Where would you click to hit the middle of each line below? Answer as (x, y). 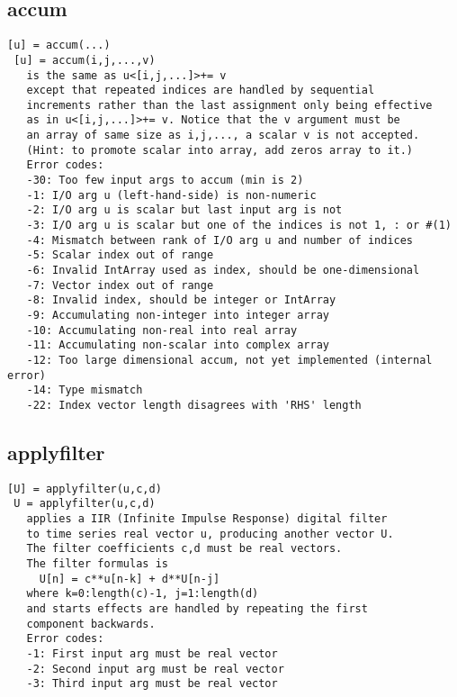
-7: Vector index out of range (120, 285)
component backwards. (91, 624)
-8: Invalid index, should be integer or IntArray (181, 300)
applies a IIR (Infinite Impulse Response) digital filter (207, 519)
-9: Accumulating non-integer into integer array (178, 316)
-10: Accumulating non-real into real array (162, 330)
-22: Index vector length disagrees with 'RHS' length (194, 405)
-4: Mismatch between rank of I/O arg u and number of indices (220, 240)
